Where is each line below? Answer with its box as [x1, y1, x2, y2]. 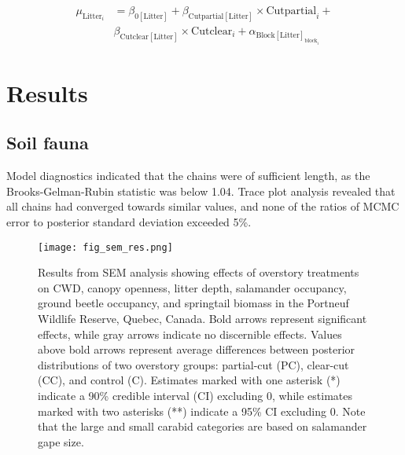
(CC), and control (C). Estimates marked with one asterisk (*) [38, 372, 341, 388]
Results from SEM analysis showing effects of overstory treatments [38, 264, 359, 281]
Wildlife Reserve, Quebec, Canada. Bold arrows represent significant [38, 310, 367, 327]
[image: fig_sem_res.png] [38, 241, 173, 253]
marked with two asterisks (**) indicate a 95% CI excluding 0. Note [38, 402, 366, 419]
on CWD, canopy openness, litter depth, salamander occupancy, [38, 279, 347, 295]
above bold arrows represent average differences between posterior [38, 341, 355, 358]
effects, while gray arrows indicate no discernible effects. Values [38, 325, 342, 342]
